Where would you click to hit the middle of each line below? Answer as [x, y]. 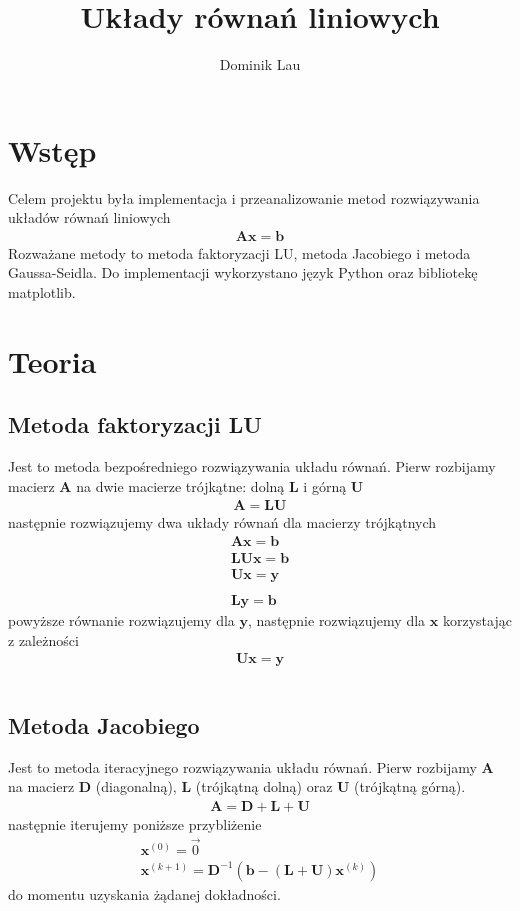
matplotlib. [42, 292]
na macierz [41, 786]
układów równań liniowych [89, 217]
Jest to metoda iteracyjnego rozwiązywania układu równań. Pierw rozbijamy [242, 766]
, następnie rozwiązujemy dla [337, 620]
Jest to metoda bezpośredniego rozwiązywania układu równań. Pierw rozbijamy [252, 466]
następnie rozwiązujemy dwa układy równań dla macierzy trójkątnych [222, 522]
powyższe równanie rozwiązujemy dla [121, 620]
